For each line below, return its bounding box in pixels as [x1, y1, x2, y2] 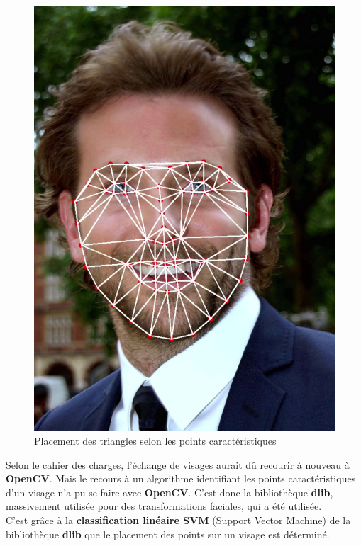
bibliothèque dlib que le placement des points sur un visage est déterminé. [6, 526, 330, 541]
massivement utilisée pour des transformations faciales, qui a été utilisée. [6, 499, 322, 513]
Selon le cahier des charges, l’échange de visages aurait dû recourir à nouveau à [6, 457, 350, 472]
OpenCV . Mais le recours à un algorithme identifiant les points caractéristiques [6, 471, 356, 486]
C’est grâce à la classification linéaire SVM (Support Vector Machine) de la [6, 513, 351, 527]
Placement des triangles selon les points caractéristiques [34, 433, 277, 448]
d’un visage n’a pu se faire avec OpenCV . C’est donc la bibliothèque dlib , [6, 484, 333, 499]
